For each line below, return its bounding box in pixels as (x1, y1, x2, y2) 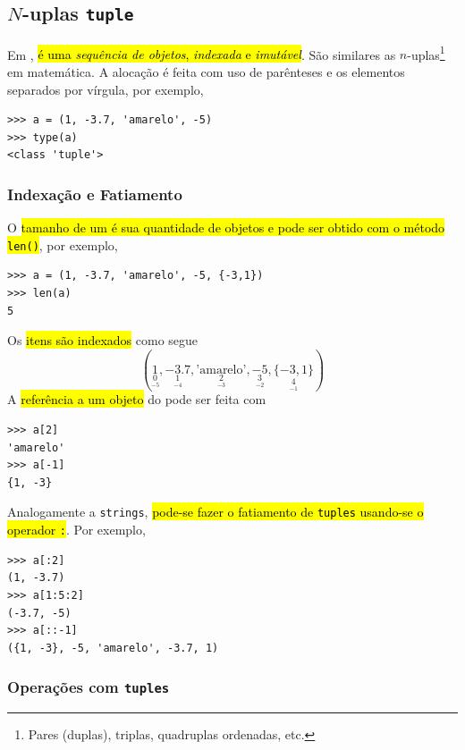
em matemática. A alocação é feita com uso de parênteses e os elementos (7, 63, 405, 81)
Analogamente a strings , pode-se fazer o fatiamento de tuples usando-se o (7, 502, 424, 521)
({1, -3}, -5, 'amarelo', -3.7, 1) (7, 641, 219, 654)
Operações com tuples (7, 676, 170, 698)
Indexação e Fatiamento (7, 182, 182, 205)
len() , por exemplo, (7, 235, 118, 254)
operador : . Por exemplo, (7, 520, 146, 539)
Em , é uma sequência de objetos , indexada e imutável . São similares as (7, 45, 396, 63)
